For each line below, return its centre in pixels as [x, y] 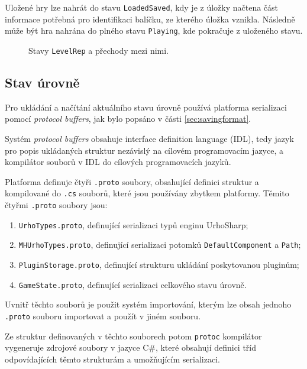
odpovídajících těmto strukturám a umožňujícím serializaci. [112, 359]
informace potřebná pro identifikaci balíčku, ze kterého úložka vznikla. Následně [150, 19]
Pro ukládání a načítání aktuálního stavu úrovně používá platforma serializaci [146, 107]
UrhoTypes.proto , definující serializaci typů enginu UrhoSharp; [133, 224]
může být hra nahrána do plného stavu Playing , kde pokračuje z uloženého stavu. [154, 30]
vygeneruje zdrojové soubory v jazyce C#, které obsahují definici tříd [131, 347]
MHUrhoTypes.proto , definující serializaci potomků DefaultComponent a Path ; [160, 245]
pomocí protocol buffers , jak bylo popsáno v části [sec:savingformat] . [128, 119]
